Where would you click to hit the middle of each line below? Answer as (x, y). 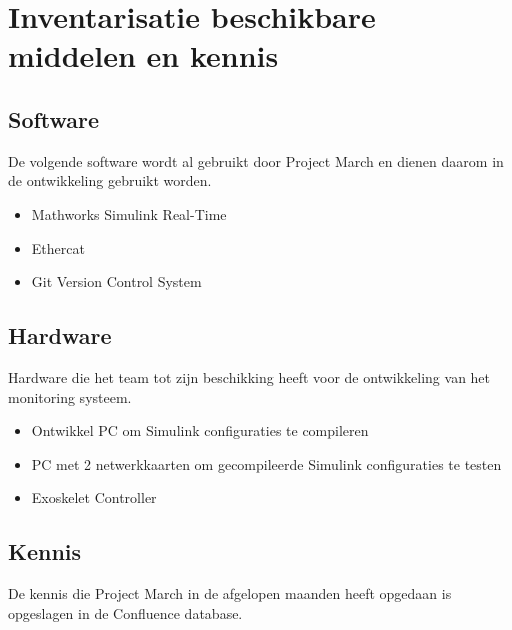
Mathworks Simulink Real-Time (129, 213)
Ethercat (58, 247)
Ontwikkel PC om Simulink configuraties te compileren (200, 430)
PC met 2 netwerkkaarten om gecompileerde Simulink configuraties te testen (266, 463)
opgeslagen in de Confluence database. (125, 612)
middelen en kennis (143, 55)
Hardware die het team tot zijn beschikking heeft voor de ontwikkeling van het (249, 376)
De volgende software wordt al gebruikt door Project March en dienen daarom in (256, 160)
